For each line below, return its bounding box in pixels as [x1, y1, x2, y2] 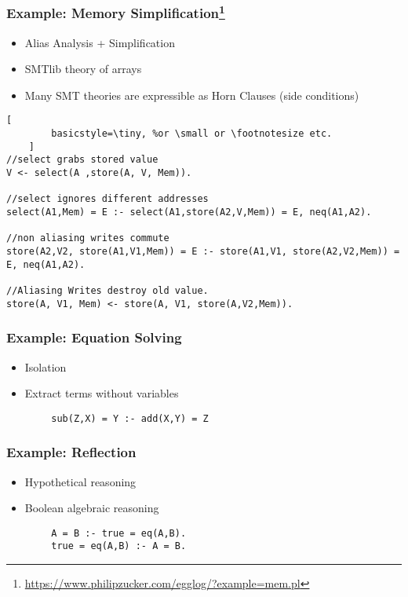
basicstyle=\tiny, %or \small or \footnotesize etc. [51, 128, 333, 140]
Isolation [24, 358, 67, 375]
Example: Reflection [6, 442, 137, 462]
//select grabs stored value [6, 154, 158, 166]
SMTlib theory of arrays [24, 60, 142, 77]
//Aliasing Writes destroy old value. [6, 284, 209, 296]
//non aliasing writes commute [6, 233, 169, 244]
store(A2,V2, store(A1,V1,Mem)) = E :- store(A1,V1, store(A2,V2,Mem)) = [6, 246, 400, 258]
